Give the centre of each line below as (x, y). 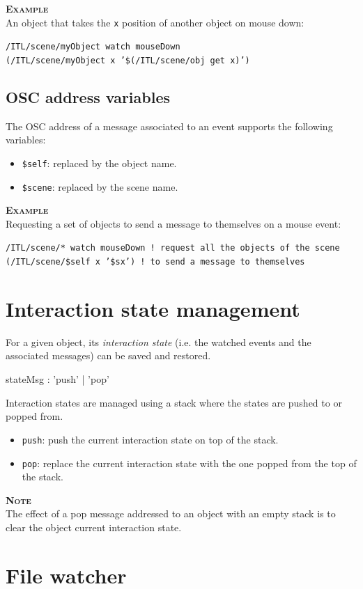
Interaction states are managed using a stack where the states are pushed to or (174, 402)
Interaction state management (153, 308)
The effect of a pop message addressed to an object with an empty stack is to (171, 513)
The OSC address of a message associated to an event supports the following (169, 126)
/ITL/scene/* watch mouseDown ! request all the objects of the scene (173, 248)
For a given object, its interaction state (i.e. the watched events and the (159, 341)
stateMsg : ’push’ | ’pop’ (57, 379)
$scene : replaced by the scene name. (100, 186)
